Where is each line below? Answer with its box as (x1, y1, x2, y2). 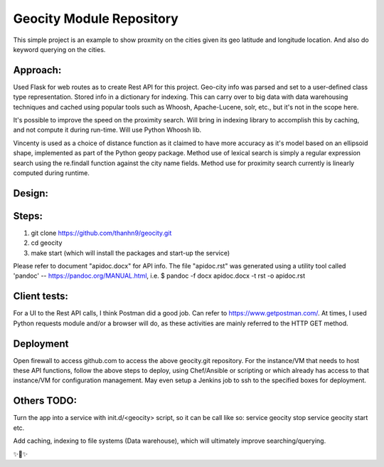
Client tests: (13, 290, 69, 303)
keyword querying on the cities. (13, 45, 106, 53)
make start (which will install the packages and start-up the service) (31, 248, 230, 257)
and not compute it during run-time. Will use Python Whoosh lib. (13, 125, 202, 135)
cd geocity (31, 238, 63, 247)
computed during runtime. (13, 168, 90, 177)
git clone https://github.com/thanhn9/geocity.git (31, 229, 172, 237)
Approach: (13, 64, 62, 76)
